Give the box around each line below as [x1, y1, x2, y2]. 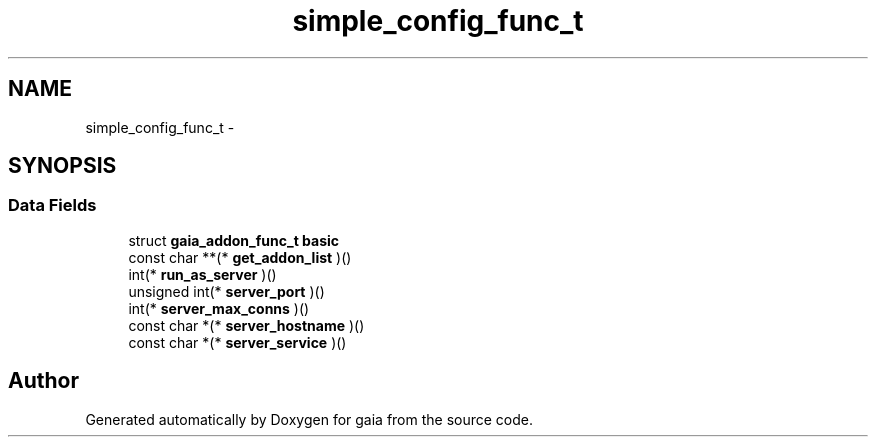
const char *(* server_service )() [128, 333, 347, 351]
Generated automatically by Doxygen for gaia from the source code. [85, 410, 534, 428]
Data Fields [8, 195, 97, 216]
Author [8, 368, 79, 394]
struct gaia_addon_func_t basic [128, 231, 340, 249]
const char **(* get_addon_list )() [128, 248, 352, 266]
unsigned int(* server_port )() [128, 282, 325, 300]
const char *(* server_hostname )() [128, 316, 365, 334]
